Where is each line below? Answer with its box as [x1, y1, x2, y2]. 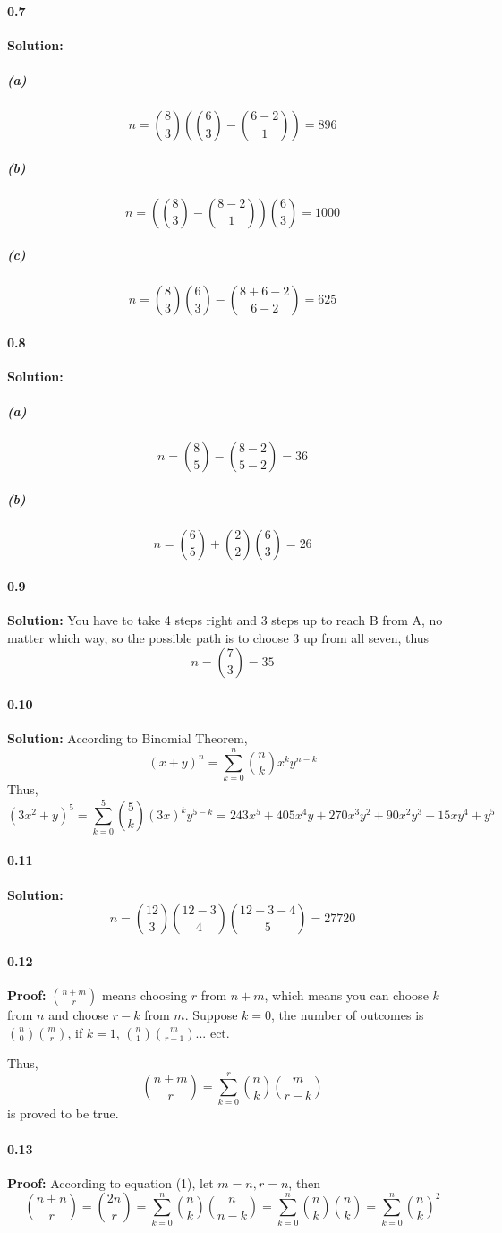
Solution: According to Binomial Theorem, [7, 729, 248, 748]
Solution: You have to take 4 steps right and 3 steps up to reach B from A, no [7, 611, 443, 629]
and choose [48, 1006, 109, 1023]
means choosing [101, 986, 187, 1004]
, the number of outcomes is [271, 1006, 424, 1023]
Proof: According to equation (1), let [7, 1173, 214, 1192]
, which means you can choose [264, 986, 429, 1004]
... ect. [195, 1023, 230, 1041]
